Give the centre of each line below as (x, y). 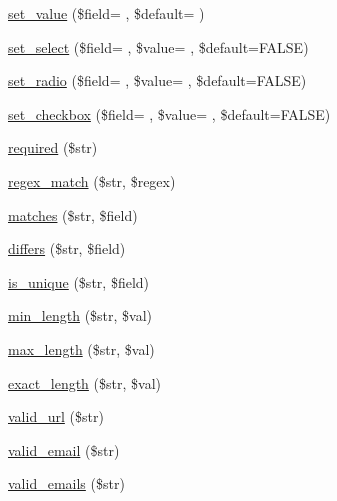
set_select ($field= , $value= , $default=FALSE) (158, 46)
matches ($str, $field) (73, 214)
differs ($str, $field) (67, 248)
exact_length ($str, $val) (84, 382)
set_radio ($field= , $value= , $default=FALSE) (157, 80)
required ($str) (53, 147)
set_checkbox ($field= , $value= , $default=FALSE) (169, 113)
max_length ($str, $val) (81, 348)
